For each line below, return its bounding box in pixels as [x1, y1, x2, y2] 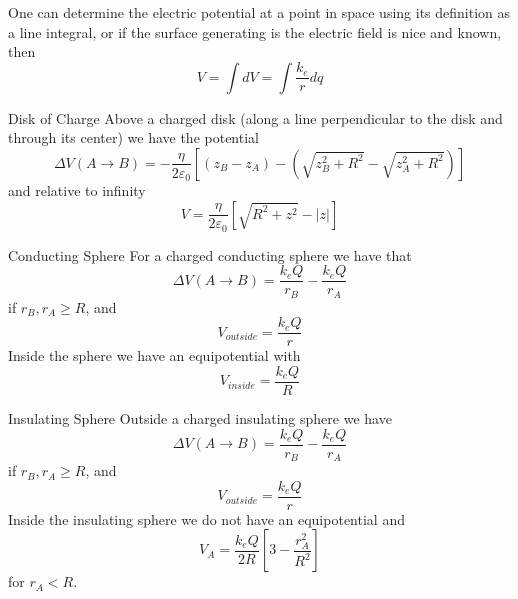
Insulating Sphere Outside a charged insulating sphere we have [8, 408, 392, 429]
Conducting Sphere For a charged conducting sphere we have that [8, 244, 412, 265]
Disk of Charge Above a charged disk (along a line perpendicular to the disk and [8, 107, 503, 128]
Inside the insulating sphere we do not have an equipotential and [8, 508, 405, 529]
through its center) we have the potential [8, 127, 259, 148]
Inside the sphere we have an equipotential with [8, 345, 301, 366]
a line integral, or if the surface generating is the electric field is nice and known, [8, 21, 502, 42]
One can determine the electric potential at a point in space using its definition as [8, 2, 511, 22]
